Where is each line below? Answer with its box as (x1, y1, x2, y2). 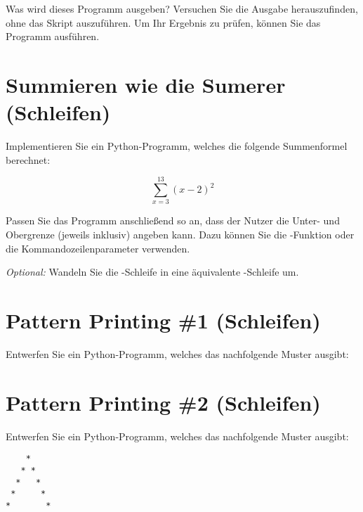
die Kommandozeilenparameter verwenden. (6, 241, 190, 255)
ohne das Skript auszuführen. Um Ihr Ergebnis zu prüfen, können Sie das (6, 15, 321, 30)
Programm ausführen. (6, 29, 100, 44)
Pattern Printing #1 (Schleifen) (6, 305, 321, 334)
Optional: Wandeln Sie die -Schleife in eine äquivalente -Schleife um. (6, 264, 299, 279)
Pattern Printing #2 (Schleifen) (6, 388, 321, 416)
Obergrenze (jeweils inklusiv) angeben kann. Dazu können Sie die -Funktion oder (6, 227, 355, 241)
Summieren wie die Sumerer (6, 70, 286, 98)
